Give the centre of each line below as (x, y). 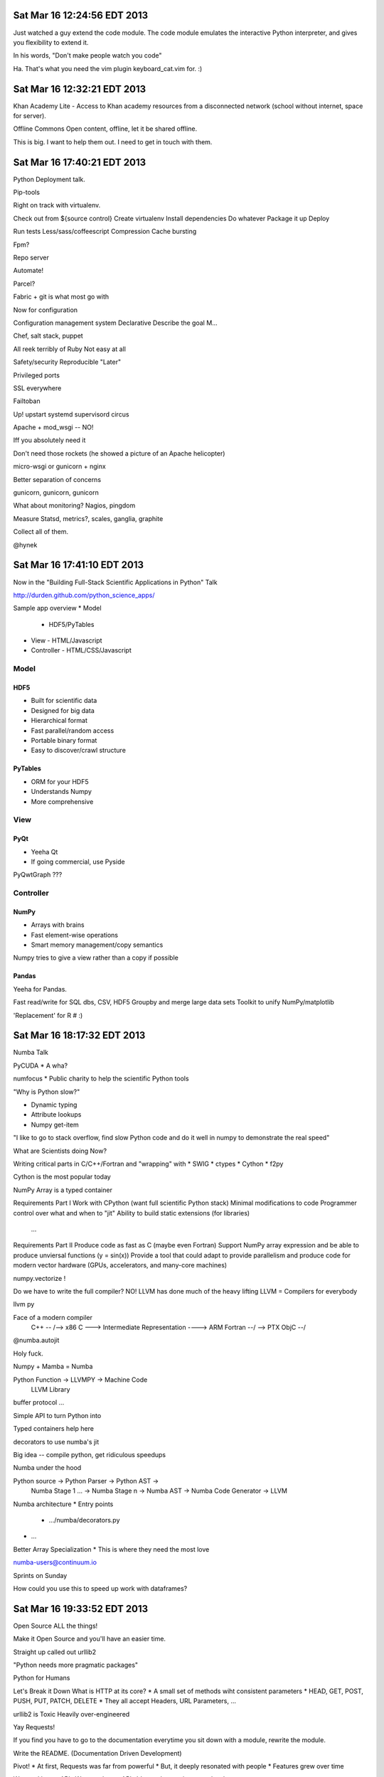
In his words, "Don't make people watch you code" (87, 55)
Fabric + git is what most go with (61, 297)
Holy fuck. (28, 1353)
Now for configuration (46, 310)
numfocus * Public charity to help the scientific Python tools (101, 1079)
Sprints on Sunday (40, 1575)
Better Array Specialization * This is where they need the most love (111, 1549)
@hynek (25, 544)
